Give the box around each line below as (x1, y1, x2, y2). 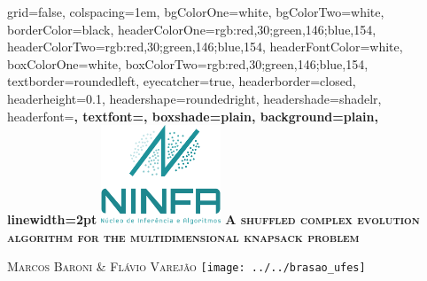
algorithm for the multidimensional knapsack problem (7, 227, 360, 246)
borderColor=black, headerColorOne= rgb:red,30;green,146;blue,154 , (7, 20, 377, 38)
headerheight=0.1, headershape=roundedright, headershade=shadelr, (7, 89, 382, 107)
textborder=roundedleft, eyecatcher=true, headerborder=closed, (7, 72, 356, 90)
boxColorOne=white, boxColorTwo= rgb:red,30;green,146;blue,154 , (7, 54, 369, 73)
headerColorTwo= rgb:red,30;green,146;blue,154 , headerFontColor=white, (7, 37, 403, 56)
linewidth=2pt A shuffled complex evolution (7, 210, 420, 229)
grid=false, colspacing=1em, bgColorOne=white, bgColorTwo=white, (7, 3, 384, 20)
